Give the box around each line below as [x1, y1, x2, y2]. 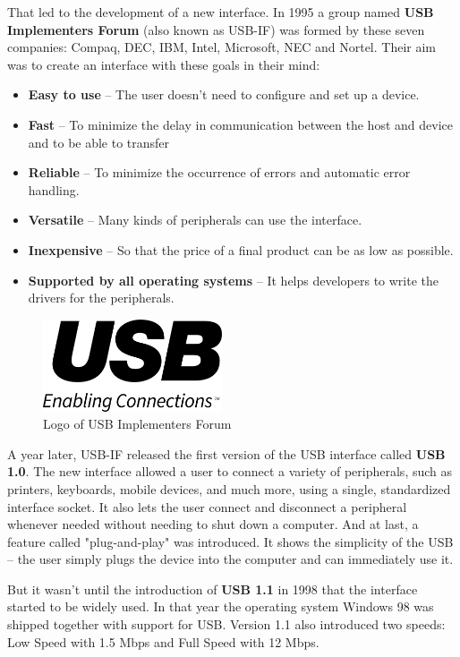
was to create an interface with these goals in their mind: [7, 55, 320, 73]
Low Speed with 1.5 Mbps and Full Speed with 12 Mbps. [7, 632, 319, 651]
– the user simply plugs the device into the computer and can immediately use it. [7, 550, 454, 568]
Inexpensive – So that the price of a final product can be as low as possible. [28, 240, 454, 259]
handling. [28, 180, 80, 199]
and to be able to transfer [28, 132, 170, 151]
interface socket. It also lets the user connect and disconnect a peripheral [7, 497, 407, 516]
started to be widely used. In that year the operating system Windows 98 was [7, 597, 434, 616]
